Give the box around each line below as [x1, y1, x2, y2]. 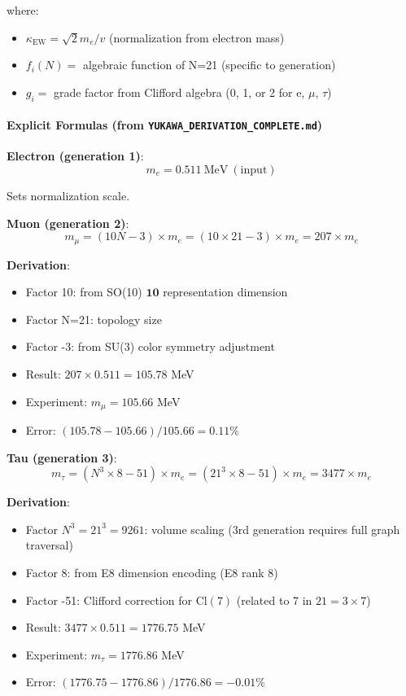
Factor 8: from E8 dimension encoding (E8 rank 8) [25, 564, 278, 581]
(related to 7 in [236, 591, 312, 608]
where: [7, 2, 39, 18]
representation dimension [163, 283, 288, 300]
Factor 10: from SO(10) [25, 283, 142, 300]
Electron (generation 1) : [7, 147, 144, 164]
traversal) [25, 536, 73, 554]
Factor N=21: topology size [25, 310, 162, 327]
